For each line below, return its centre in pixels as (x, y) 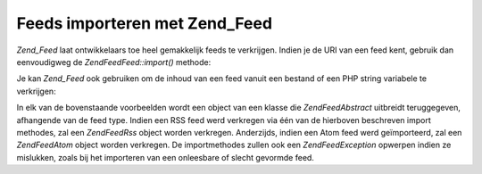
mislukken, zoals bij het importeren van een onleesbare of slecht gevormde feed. (165, 157)
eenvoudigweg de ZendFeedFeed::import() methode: (114, 62)
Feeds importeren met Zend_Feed (144, 23)
